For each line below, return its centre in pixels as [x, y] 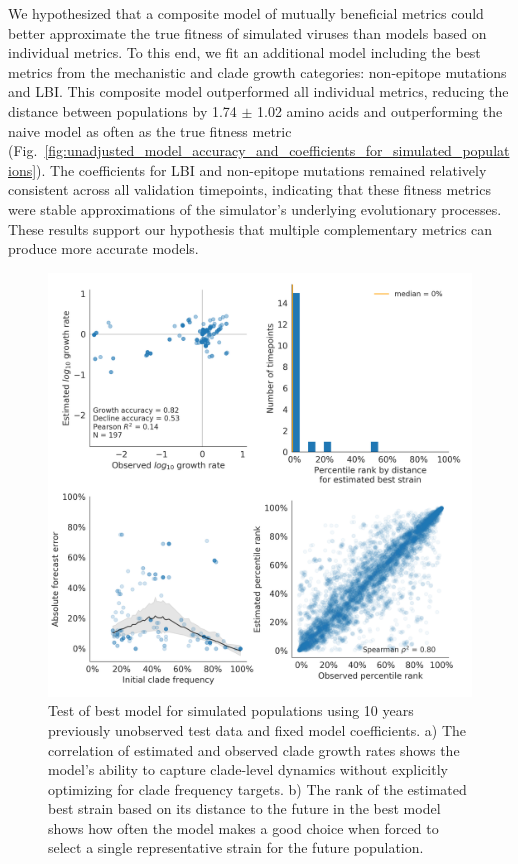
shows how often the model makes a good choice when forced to [243, 827]
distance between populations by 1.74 [122, 110]
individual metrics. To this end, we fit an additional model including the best [244, 52]
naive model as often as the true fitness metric [150, 130]
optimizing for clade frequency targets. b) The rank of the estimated [257, 788]
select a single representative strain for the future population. [236, 847]
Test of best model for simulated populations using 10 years [231, 710]
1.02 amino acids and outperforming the [380, 110]
